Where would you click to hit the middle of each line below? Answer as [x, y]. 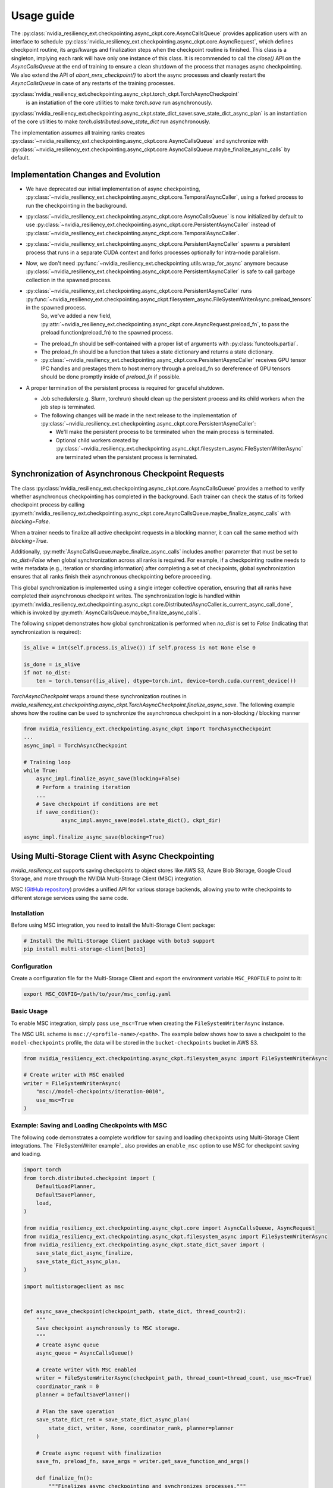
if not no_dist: [47, 672]
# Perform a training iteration [83, 787]
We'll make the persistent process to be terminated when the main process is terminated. [165, 432]
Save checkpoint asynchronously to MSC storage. [108, 1328]
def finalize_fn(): [65, 1478]
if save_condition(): [67, 812]
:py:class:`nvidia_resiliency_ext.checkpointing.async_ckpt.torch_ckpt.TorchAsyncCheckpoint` [125, 94]
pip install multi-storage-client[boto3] [85, 949]
